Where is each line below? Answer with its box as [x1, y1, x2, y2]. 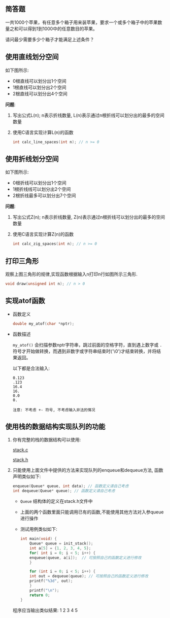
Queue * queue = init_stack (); [29, 541, 93, 546]
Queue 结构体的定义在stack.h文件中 [20, 498, 93, 504]
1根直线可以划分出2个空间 [12, 84, 67, 90]
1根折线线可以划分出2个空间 [12, 186, 71, 192]
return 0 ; [29, 593, 50, 598]
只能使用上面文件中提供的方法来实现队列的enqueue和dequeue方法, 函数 [12, 467, 163, 473]
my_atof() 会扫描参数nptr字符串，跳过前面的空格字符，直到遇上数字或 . [12, 341, 162, 348]
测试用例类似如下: [20, 526, 57, 532]
